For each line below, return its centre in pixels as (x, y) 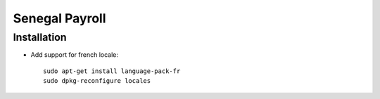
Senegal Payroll (59, 18)
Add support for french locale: (75, 55)
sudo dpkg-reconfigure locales (97, 81)
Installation (40, 37)
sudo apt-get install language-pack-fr (112, 71)
